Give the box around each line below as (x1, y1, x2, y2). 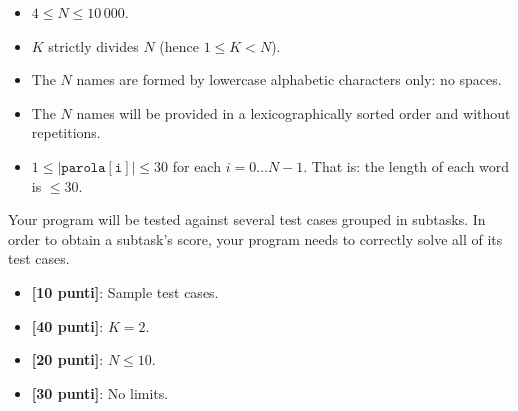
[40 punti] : (31, 315, 104, 336)
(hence (159, 35, 200, 56)
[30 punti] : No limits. (31, 382, 169, 403)
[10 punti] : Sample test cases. (31, 281, 219, 302)
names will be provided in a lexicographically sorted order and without (76, 102, 511, 123)
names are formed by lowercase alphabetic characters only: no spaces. (76, 69, 502, 90)
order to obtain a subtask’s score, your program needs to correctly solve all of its (8, 228, 503, 249)
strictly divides (48, 35, 139, 56)
